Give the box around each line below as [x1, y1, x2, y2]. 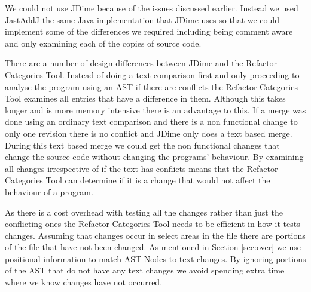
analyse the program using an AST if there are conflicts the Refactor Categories [5, 80, 298, 93]
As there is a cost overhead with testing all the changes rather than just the [5, 205, 283, 218]
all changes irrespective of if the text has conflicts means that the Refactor [5, 162, 278, 174]
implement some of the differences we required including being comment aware [5, 25, 293, 38]
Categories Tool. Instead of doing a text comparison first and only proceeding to [5, 68, 300, 81]
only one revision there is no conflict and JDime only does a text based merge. [5, 127, 292, 139]
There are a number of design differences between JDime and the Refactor [5, 57, 278, 69]
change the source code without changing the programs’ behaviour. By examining [5, 150, 304, 163]
